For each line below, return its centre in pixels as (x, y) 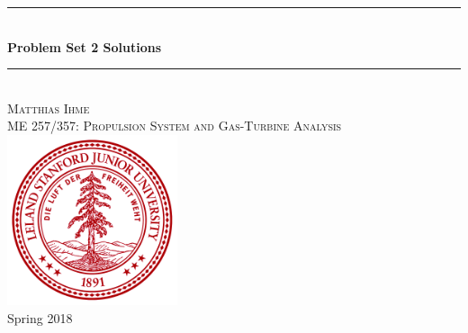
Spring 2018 (40, 317)
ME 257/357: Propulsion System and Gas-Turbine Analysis (175, 126)
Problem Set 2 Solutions (85, 46)
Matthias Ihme (49, 108)
